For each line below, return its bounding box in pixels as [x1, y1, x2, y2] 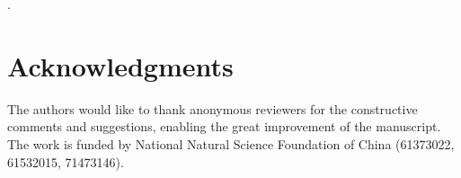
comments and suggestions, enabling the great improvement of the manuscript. [7, 117, 441, 136]
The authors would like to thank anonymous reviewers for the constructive [7, 99, 418, 118]
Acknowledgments [7, 47, 234, 84]
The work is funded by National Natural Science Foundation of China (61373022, [7, 134, 455, 153]
